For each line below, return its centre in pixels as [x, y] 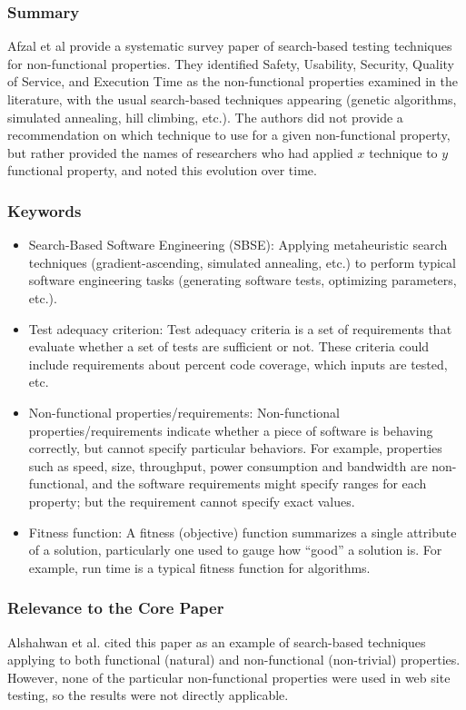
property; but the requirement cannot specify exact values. [192, 501]
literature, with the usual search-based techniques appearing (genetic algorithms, [232, 99]
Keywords [45, 210]
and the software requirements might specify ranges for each [259, 483]
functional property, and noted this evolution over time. [162, 170]
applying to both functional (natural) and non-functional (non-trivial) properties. [234, 660]
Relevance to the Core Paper [116, 608]
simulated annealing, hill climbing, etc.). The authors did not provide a [205, 117]
